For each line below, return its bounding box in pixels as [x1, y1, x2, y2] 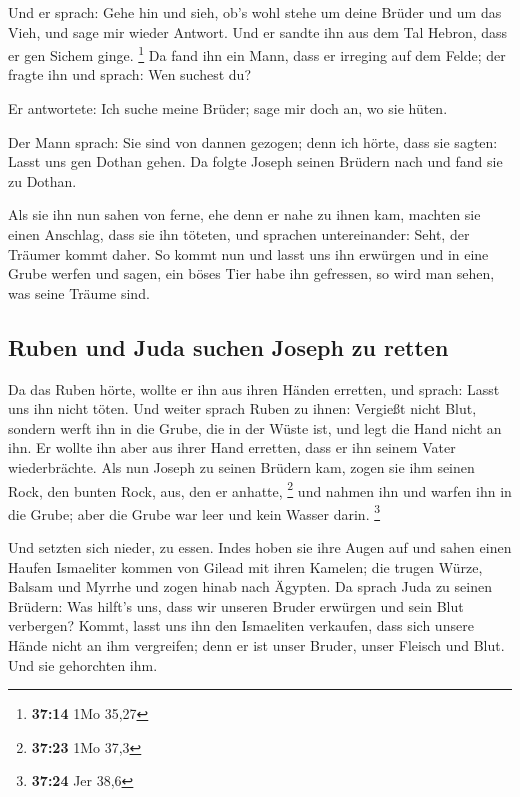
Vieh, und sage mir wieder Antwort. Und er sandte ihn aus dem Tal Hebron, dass [8, 21, 508, 42]
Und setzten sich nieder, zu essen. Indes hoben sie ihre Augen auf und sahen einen [8, 537, 512, 558]
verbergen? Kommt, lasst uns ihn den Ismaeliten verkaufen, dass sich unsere [8, 615, 474, 636]
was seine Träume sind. [8, 282, 150, 303]
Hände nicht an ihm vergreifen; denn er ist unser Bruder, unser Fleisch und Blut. [8, 635, 505, 656]
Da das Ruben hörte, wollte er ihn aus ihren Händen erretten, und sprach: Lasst [8, 378, 500, 399]
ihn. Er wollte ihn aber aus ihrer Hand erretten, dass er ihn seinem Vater [8, 437, 456, 458]
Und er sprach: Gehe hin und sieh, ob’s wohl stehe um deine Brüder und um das [8, 2, 502, 22]
